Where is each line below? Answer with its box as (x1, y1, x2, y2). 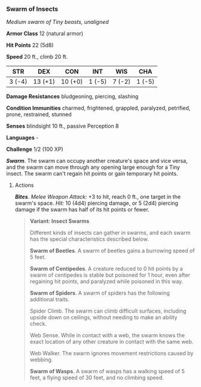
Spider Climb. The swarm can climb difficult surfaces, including (29, 307, 187, 315)
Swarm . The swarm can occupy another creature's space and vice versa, (6, 158, 188, 165)
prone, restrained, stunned (6, 111, 72, 118)
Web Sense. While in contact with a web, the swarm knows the (29, 332, 185, 339)
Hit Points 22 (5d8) (6, 41, 54, 49)
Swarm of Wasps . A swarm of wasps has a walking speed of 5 (29, 368, 185, 375)
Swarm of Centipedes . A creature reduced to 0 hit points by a (29, 265, 184, 273)
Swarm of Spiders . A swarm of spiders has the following (29, 289, 170, 297)
